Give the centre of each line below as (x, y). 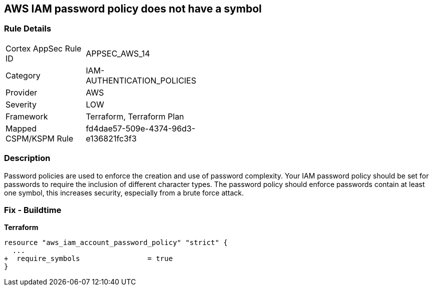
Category (23, 75)
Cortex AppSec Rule (44, 48)
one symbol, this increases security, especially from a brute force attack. (124, 192)
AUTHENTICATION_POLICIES (141, 80)
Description (27, 158)
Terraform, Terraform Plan (135, 116)
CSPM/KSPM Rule (40, 138)
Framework (27, 116)
